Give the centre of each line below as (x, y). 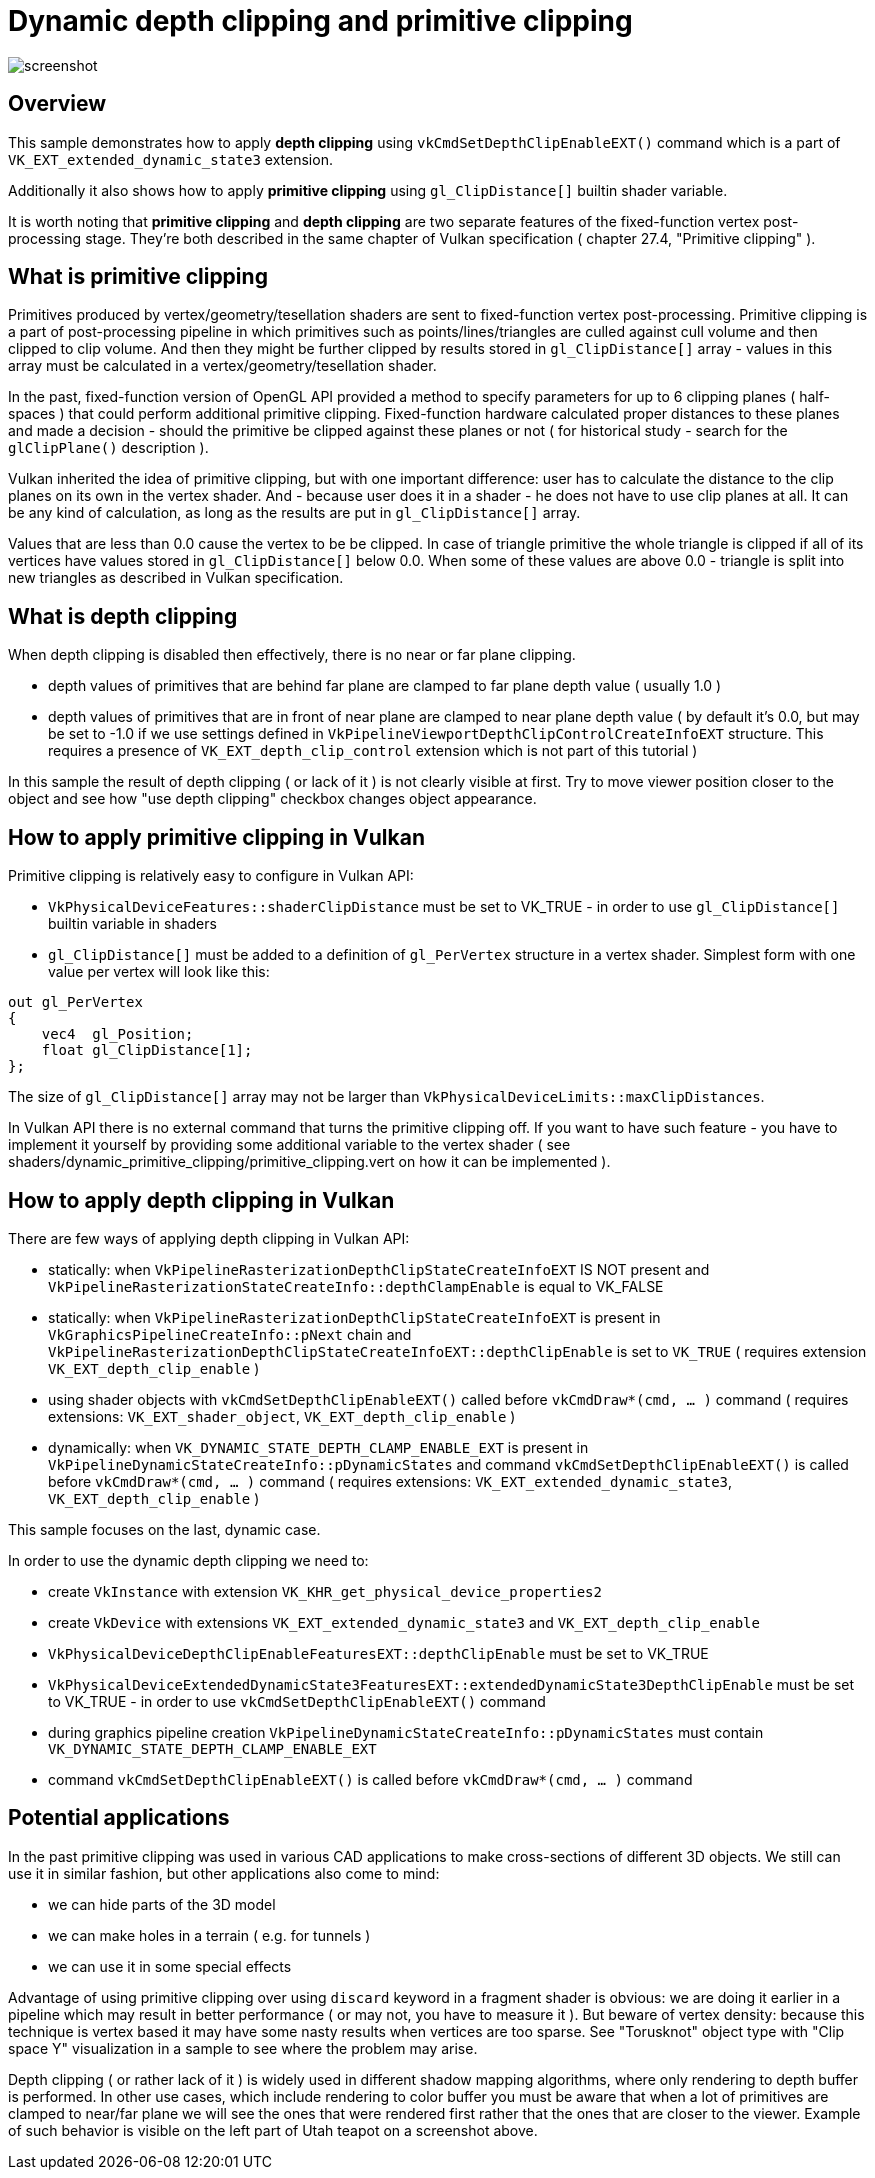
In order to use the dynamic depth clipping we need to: (188, 1560)
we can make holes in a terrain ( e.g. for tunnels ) (209, 1935)
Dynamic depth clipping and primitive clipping (320, 21)
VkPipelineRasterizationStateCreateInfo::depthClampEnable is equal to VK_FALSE (356, 1286)
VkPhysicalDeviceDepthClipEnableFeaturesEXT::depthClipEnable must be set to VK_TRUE (378, 1653)
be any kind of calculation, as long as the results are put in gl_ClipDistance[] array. (294, 513)
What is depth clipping (123, 616)
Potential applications (119, 1818)
